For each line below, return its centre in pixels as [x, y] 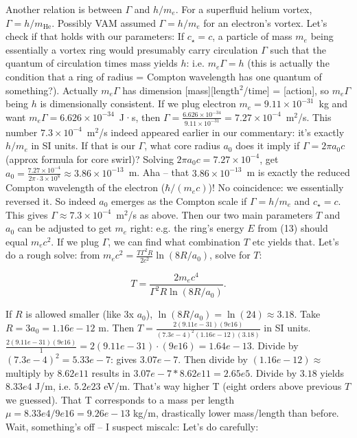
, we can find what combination [174, 241]
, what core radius [182, 145]
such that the [298, 49]
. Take [307, 314]
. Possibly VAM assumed [104, 22]
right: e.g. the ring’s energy [187, 228]
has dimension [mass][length [181, 90]
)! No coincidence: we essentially [276, 187]
